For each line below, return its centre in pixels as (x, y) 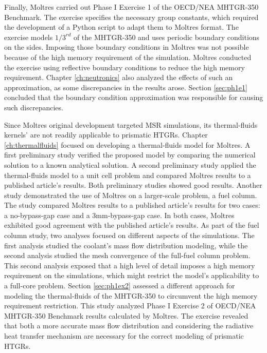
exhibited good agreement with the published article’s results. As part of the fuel (132, 225)
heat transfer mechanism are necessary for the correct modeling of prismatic (124, 336)
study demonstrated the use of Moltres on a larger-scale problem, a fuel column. (131, 195)
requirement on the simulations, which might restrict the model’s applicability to (132, 275)
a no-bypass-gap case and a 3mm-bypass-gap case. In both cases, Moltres (119, 215)
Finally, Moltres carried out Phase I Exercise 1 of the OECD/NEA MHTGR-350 (131, 7)
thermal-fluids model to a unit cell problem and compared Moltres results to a (128, 175)
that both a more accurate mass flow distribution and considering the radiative (129, 326)
